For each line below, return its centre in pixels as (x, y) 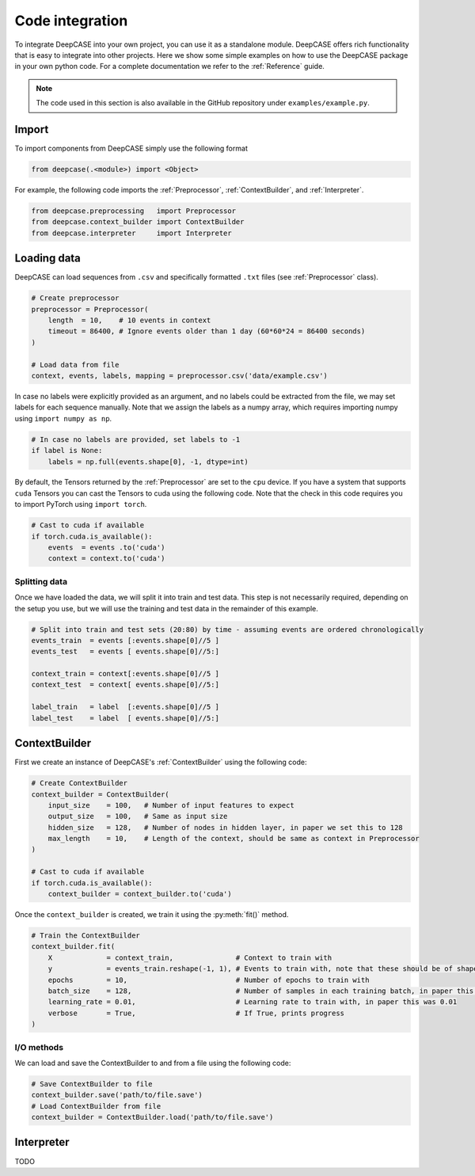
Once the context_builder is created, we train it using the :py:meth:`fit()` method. (152, 915)
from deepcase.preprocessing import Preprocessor (134, 211)
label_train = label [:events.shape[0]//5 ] (125, 707)
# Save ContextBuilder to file (92, 1084)
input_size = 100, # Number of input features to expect (171, 805)
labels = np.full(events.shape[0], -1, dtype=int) (148, 462)
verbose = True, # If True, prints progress (196, 1013)
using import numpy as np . (63, 418)
